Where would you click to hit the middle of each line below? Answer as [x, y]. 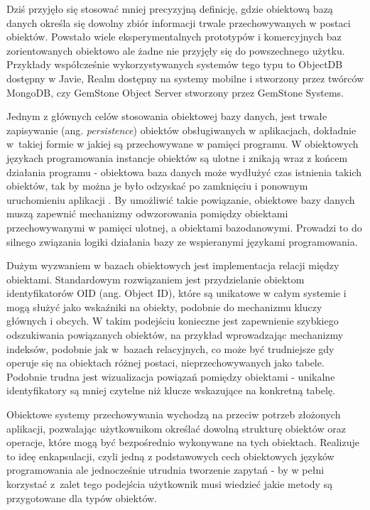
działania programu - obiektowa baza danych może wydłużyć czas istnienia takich [184, 172]
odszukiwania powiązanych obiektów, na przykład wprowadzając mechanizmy [175, 335]
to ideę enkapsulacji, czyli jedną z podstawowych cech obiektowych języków [170, 456]
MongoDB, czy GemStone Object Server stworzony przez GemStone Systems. [175, 92]
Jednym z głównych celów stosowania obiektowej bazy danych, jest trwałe [167, 116]
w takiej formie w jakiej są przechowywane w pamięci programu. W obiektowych [183, 144]
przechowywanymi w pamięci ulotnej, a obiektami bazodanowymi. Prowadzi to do [184, 227]
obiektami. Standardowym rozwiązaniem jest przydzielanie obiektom [156, 279]
